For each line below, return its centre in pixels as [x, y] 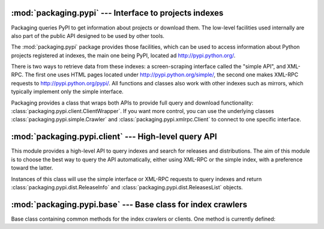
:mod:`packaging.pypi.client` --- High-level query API [114, 137]
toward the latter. [32, 168]
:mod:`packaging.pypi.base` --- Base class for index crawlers [129, 204]
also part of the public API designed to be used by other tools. [88, 35]
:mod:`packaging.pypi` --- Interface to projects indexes [117, 13]
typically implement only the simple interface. [67, 92]
